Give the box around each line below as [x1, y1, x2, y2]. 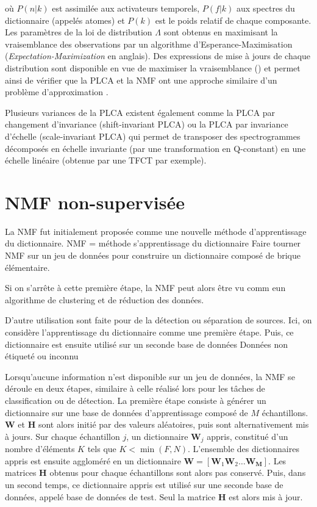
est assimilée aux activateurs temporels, [52, 2, 200, 14]
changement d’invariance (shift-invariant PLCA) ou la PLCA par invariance [5, 118, 288, 131]
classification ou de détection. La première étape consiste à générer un [5, 394, 266, 406]
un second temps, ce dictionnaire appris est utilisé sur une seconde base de [5, 478, 283, 491]
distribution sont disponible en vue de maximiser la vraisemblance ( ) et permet [5, 61, 301, 74]
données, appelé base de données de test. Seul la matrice [5, 490, 216, 503]
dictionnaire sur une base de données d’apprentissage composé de [5, 406, 248, 419]
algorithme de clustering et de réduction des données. [5, 293, 204, 306]
